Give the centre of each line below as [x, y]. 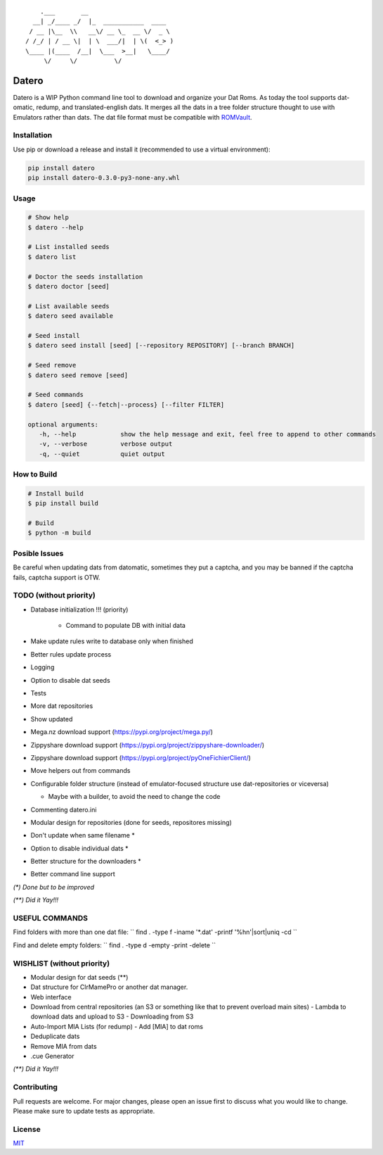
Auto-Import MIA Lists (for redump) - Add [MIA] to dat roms [117, 1026]
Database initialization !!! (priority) [79, 610]
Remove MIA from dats [64, 1046]
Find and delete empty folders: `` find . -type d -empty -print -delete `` [115, 945]
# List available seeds [69, 306]
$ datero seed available [71, 316]
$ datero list [52, 257]
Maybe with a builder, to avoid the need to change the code [134, 797]
